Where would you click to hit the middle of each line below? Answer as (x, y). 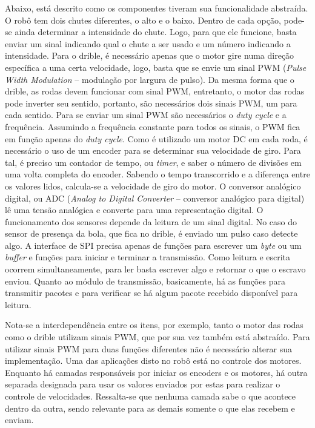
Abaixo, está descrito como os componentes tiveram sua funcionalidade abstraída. (157, 8)
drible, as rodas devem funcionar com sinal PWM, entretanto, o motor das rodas (155, 91)
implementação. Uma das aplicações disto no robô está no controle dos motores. (153, 361)
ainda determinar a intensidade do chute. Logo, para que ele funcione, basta (156, 32)
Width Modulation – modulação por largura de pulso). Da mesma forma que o (150, 79)
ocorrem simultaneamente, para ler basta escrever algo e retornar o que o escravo (155, 269)
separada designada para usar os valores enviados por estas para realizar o (143, 384)
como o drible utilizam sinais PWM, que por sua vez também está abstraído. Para (157, 337)
